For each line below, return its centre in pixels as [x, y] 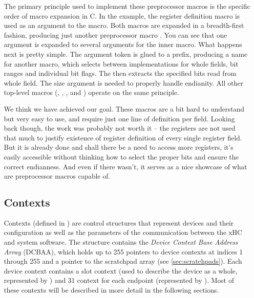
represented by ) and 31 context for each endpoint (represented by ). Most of [119, 280]
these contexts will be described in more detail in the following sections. [111, 290]
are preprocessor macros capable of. [57, 176]
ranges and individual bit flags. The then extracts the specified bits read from [120, 73]
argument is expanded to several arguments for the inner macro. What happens [123, 44]
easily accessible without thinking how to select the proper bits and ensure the [121, 156]
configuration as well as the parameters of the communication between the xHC [123, 232]
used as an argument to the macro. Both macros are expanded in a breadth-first [124, 25]
